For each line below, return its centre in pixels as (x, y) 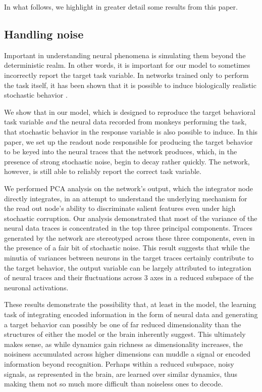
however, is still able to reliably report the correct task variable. (103, 171)
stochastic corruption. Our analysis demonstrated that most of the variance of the (131, 218)
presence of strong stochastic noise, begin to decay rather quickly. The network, (127, 161)
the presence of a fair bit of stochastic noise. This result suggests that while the (127, 248)
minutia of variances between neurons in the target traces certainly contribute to (129, 258)
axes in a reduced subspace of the (202, 277)
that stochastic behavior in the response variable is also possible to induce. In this (131, 131)
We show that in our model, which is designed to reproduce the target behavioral (130, 112)
